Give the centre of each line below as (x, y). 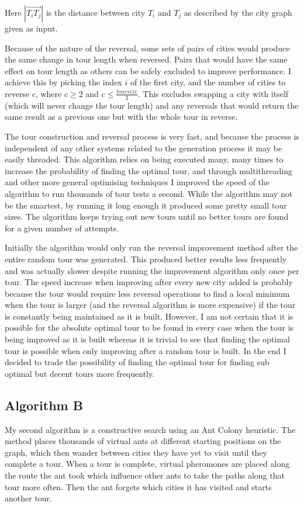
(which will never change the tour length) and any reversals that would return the (152, 105)
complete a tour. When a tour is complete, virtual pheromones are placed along (147, 464)
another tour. (28, 498)
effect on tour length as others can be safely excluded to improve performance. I (148, 70)
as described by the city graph (238, 12)
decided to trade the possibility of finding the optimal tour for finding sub (137, 362)
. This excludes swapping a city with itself (213, 93)
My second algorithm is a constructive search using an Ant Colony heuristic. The (150, 429)
